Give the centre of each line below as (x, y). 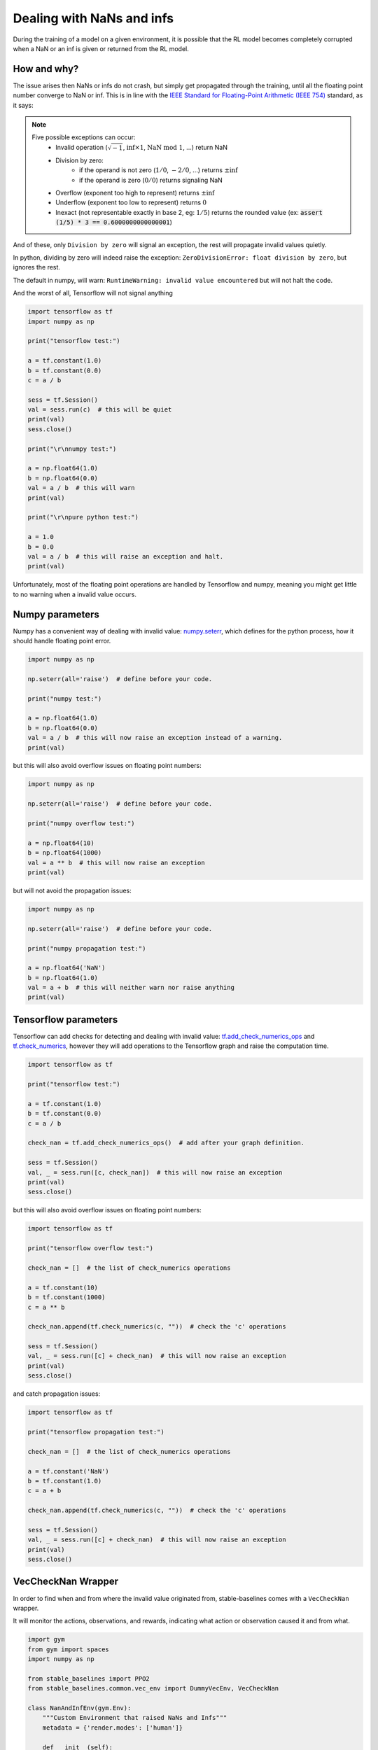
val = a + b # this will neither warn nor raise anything (131, 988)
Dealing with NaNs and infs (93, 18)
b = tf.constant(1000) (66, 1297)
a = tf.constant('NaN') (69, 1471)
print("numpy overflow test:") (82, 824)
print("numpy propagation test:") (87, 948)
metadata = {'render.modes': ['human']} (113, 1728)
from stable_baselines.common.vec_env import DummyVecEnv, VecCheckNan (153, 1688)
